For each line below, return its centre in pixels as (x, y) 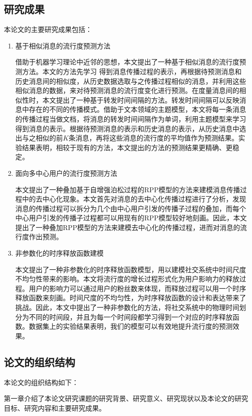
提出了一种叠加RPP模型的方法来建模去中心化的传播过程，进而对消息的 (128, 227)
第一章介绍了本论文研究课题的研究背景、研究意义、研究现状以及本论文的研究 (126, 398)
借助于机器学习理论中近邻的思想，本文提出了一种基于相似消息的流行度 (127, 62)
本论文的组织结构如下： (41, 382)
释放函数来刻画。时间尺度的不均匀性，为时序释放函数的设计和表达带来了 (131, 298)
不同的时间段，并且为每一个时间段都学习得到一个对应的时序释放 (131, 316)
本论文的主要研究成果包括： (48, 29)
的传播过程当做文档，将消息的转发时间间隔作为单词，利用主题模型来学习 (131, 118)
